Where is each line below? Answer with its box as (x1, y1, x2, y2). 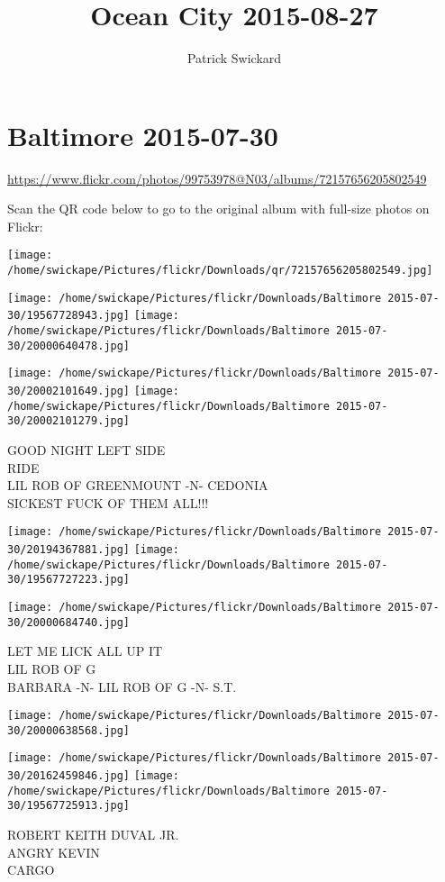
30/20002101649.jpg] (7, 385, 131, 398)
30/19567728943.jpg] (7, 309, 131, 323)
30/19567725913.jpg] (7, 799, 131, 813)
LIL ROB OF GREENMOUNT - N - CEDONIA (7, 476, 268, 495)
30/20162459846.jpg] (7, 769, 131, 783)
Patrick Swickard (186, 49, 282, 68)
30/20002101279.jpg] (7, 414, 131, 428)
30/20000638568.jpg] (7, 723, 131, 737)
